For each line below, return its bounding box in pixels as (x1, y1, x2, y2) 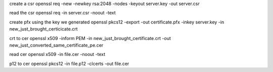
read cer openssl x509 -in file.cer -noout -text (9, 51, 106, 57)
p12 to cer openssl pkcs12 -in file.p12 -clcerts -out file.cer (9, 60, 129, 66)
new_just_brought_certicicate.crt (9, 26, 78, 32)
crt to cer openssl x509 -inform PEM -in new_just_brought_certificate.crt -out (9, 35, 171, 41)
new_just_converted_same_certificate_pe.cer (9, 42, 104, 48)
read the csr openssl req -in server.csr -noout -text (9, 10, 116, 16)
